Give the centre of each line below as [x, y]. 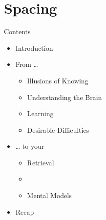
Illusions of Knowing [58, 80]
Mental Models [49, 195]
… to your [30, 146]
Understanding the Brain [64, 97]
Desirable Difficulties [58, 130]
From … [27, 64]
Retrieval [41, 162]
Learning [40, 113]
